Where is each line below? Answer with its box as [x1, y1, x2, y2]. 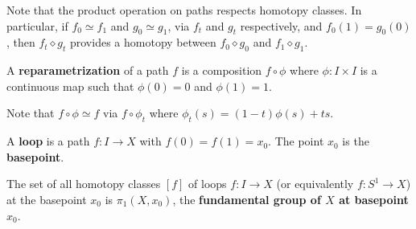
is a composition [181, 62, 262, 79]
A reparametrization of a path [6, 62, 169, 79]
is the [342, 133, 369, 149]
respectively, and [240, 17, 323, 34]
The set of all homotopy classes [6, 175, 161, 192]
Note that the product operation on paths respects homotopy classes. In [6, 2, 362, 18]
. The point [268, 133, 324, 149]
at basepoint [339, 190, 409, 207]
